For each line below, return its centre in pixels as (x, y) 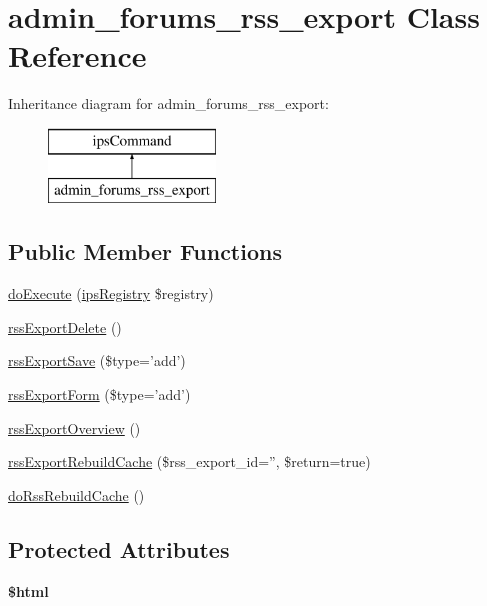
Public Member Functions (145, 251)
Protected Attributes (119, 548)
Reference (77, 55)
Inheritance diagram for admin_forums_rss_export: (168, 103)
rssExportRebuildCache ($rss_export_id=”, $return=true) (189, 461)
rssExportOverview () (74, 427)
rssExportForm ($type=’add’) (99, 394)
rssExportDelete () (65, 326)
